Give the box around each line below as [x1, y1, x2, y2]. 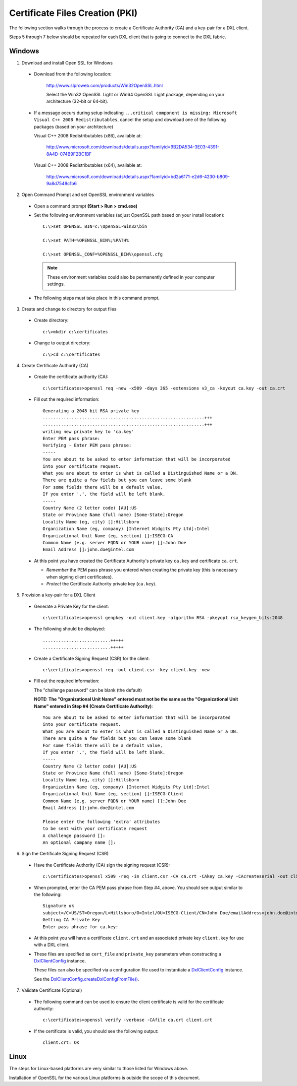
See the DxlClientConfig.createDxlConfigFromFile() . [34, 976, 140, 982]
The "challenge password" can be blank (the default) [34, 687, 142, 693]
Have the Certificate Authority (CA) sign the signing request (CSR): [34, 862, 170, 868]
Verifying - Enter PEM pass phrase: [43, 443, 132, 448]
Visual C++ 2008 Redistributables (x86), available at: [34, 132, 142, 138]
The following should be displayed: [34, 626, 105, 632]
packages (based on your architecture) [34, 124, 114, 129]
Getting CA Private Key [43, 917, 100, 923]
